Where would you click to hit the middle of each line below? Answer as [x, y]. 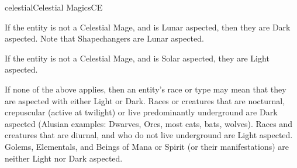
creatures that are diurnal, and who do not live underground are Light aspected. [149, 135]
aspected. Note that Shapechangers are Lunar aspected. [104, 38]
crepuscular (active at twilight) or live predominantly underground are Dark [141, 112]
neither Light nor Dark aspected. [64, 158]
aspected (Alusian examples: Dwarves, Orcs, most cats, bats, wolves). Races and [148, 123]
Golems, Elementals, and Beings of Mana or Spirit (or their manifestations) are [147, 146]
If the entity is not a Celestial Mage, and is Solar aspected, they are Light [137, 58]
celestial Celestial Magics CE [54, 7]
